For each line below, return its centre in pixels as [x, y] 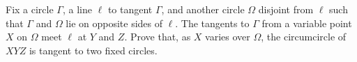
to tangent [130, 9]
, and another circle [203, 9]
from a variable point [307, 23]
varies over [228, 37]
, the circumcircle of [304, 37]
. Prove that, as [158, 37]
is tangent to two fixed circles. [93, 50]
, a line [77, 9]
